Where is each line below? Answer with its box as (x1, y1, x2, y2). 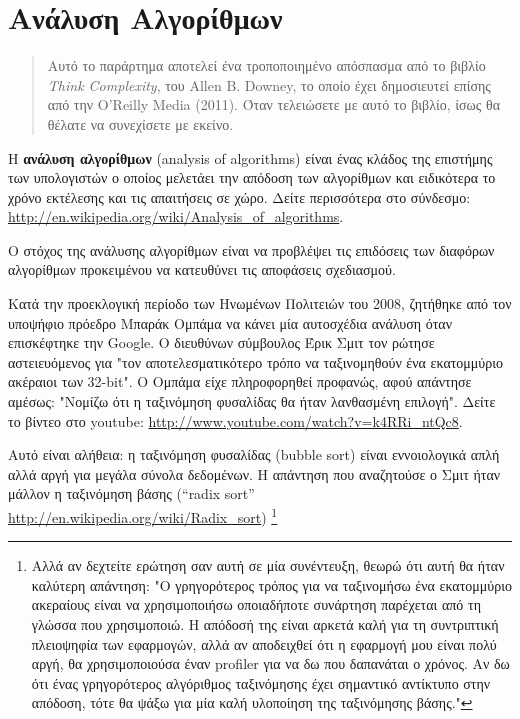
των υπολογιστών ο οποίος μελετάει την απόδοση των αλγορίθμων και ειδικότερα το (8, 167, 496, 188)
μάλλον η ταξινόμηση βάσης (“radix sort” (8, 483, 255, 504)
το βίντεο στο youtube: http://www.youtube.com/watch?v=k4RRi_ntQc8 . (8, 410, 463, 431)
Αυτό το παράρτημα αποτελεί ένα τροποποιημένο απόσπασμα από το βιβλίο (47, 55, 486, 76)
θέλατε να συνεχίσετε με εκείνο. (47, 113, 234, 134)
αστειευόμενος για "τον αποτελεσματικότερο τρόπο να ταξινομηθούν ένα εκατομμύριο (8, 351, 504, 372)
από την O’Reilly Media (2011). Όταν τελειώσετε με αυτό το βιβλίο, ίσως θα (47, 94, 501, 115)
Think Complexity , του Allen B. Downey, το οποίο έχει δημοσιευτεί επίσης (47, 74, 491, 95)
